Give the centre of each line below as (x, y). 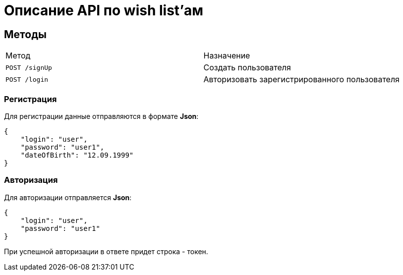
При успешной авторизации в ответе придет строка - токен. (106, 251)
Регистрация (30, 99)
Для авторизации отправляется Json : (68, 197)
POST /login (27, 79)
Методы (25, 34)
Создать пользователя (247, 68)
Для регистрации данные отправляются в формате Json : (101, 116)
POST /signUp (29, 67)
